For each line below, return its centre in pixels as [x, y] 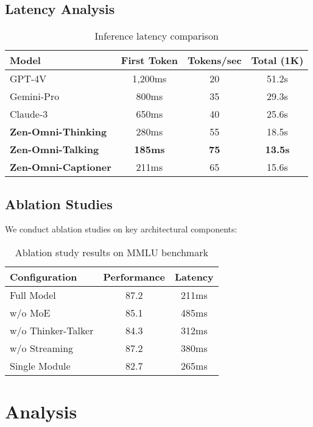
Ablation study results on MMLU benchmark [111, 252]
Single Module [40, 366]
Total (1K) [277, 60]
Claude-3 [29, 114]
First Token [149, 60]
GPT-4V [28, 79]
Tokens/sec [214, 60]
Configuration [44, 277]
